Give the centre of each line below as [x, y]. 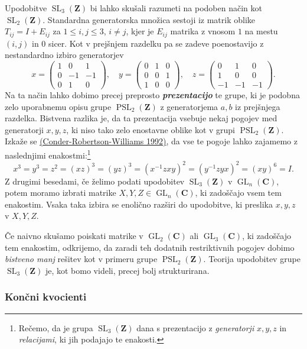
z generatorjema [189, 106]
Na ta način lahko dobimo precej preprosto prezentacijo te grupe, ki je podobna [152, 94]
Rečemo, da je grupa [56, 327]
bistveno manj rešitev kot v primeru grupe [81, 259]
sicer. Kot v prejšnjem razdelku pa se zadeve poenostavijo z [156, 43]
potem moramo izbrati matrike [61, 193]
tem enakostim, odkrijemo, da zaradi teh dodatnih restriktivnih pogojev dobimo [150, 247]
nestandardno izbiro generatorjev [64, 55]
